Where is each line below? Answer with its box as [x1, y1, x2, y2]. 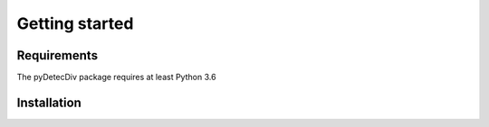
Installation [16, 95, 81, 110]
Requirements [16, 48, 99, 63]
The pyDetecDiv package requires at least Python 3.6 [16, 72, 216, 83]
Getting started [16, 14, 134, 33]
